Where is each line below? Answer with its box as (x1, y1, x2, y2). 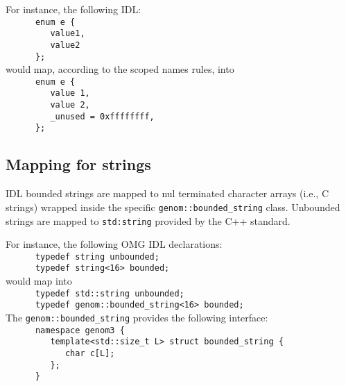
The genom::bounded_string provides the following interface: (6, 310, 268, 325)
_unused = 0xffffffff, (50, 111, 155, 121)
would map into (6, 274, 72, 288)
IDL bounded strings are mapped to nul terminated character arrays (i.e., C (6, 186, 329, 201)
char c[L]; (64, 348, 115, 358)
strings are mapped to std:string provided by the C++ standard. (6, 213, 291, 228)
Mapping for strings (6, 153, 151, 175)
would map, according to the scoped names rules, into (6, 62, 234, 76)
